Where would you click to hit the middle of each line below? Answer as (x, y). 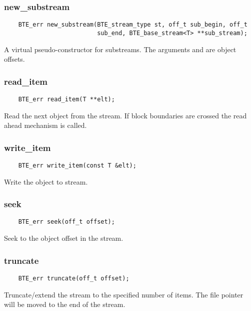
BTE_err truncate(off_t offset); (74, 278)
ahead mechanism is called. (45, 125)
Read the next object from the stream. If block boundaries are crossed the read (125, 115)
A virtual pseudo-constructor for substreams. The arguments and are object (120, 49)
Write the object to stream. (46, 181)
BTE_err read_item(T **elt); (66, 99)
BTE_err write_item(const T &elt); (77, 166)
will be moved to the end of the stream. (65, 304)
